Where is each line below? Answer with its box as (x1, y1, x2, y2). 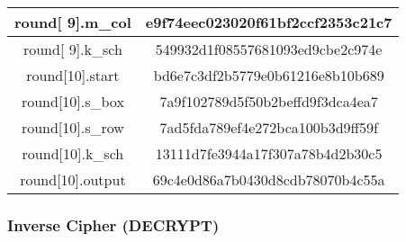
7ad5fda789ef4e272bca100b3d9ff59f (159, 117, 378, 138)
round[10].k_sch (22, 143, 124, 164)
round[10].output (20, 169, 126, 190)
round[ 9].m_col (14, 12, 131, 32)
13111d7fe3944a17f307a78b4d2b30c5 (155, 143, 383, 164)
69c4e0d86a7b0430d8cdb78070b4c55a (152, 169, 385, 190)
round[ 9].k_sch (23, 39, 122, 59)
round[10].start (26, 65, 120, 85)
